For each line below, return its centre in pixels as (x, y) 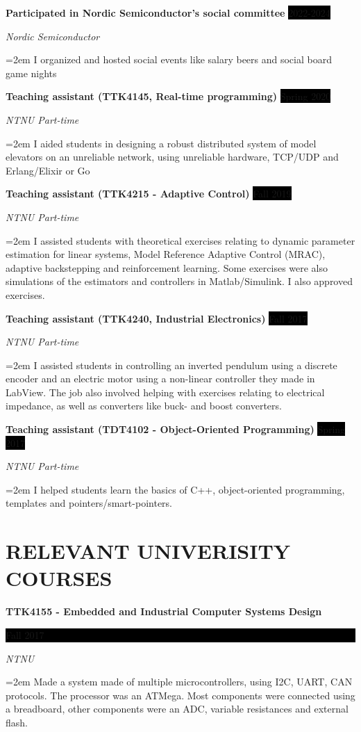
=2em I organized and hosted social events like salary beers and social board (169, 59)
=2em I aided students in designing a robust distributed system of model (161, 143)
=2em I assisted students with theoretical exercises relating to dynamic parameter (180, 240)
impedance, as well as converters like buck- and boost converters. (144, 406)
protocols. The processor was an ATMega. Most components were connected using (180, 695)
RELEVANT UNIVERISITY (148, 551)
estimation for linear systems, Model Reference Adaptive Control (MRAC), (166, 254)
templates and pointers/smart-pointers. (89, 503)
